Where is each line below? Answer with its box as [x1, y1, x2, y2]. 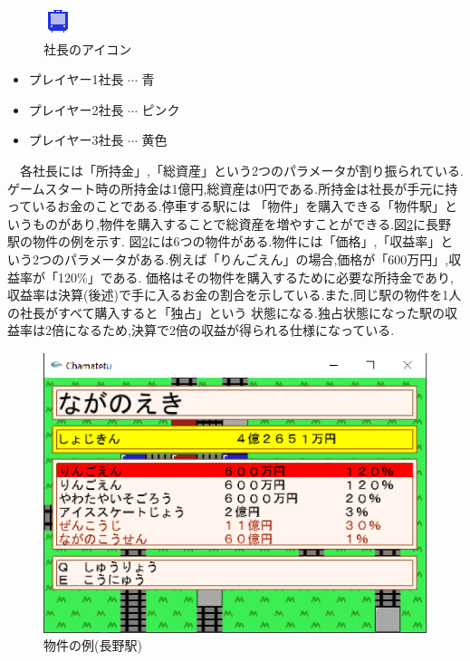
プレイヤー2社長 [28, 100, 124, 119]
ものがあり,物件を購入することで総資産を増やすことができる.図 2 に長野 [32, 214, 452, 233]
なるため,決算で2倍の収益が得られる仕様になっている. [76, 321, 395, 340]
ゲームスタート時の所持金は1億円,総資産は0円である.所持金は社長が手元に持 [7, 178, 458, 197]
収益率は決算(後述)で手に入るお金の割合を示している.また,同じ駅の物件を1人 [7, 285, 462, 304]
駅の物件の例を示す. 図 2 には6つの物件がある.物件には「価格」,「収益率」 [7, 232, 441, 251]
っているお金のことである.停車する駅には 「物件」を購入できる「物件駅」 [7, 196, 446, 216]
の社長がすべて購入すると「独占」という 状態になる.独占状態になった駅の [7, 302, 446, 321]
